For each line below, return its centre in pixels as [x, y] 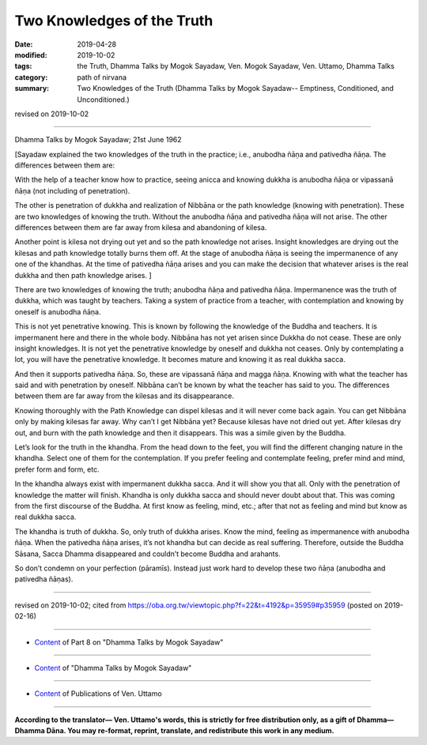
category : [31, 77]
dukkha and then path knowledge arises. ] [83, 275]
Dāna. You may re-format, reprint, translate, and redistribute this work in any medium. [191, 731]
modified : [31, 55]
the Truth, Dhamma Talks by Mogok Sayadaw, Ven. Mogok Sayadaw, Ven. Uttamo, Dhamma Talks [236, 66]
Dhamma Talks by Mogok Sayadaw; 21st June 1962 [98, 140]
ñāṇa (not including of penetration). [72, 190]
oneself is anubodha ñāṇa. [58, 311]
